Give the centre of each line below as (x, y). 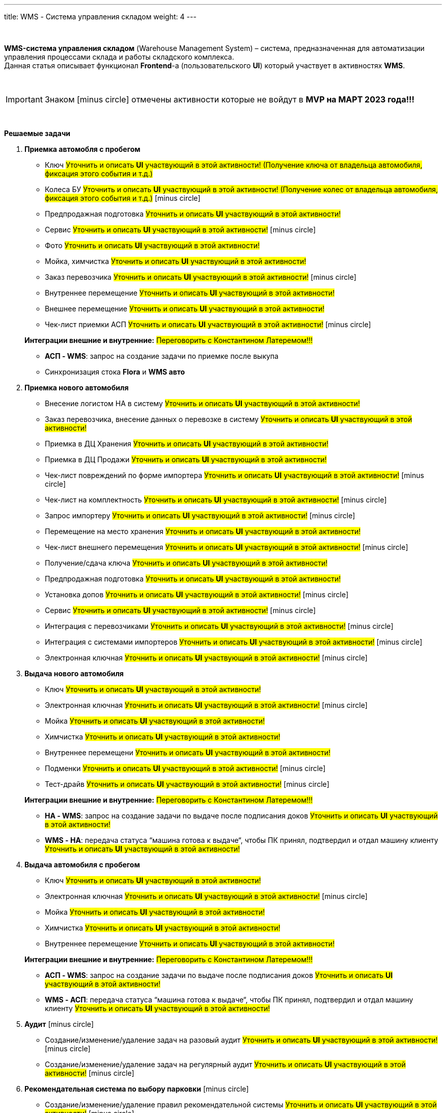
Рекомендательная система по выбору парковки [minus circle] (137, 1089)
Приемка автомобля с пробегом (82, 149)
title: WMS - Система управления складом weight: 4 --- (100, 17)
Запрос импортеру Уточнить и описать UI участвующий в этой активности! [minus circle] (200, 515)
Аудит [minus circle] (59, 1024)
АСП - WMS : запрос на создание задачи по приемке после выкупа (162, 356)
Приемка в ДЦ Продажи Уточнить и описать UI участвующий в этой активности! (186, 459)
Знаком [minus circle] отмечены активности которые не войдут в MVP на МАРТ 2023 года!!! (229, 99)
